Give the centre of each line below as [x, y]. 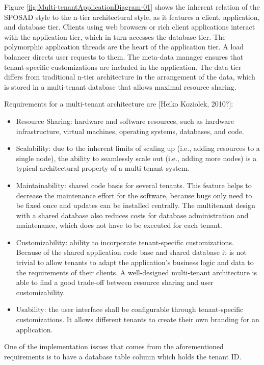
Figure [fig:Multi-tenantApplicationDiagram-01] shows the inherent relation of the [132, 7]
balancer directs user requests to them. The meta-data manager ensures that [124, 56]
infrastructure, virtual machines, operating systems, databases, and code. [130, 131]
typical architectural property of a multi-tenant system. [103, 168]
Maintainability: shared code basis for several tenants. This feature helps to [134, 185]
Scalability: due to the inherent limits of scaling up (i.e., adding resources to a [138, 148]
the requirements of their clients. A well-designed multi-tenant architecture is [136, 272]
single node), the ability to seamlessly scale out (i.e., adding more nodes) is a [136, 158]
